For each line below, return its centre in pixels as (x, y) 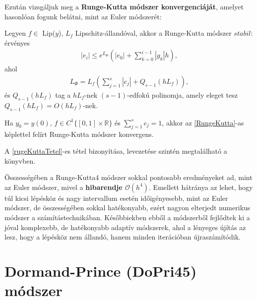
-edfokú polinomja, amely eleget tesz (182, 95)
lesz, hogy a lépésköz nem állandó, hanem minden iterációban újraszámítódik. (123, 237)
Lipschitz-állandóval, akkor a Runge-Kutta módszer (153, 33)
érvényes (17, 42)
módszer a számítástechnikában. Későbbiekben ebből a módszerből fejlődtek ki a (127, 217)
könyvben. (20, 160)
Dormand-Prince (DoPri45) (101, 270)
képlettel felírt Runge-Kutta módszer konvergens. (79, 134)
